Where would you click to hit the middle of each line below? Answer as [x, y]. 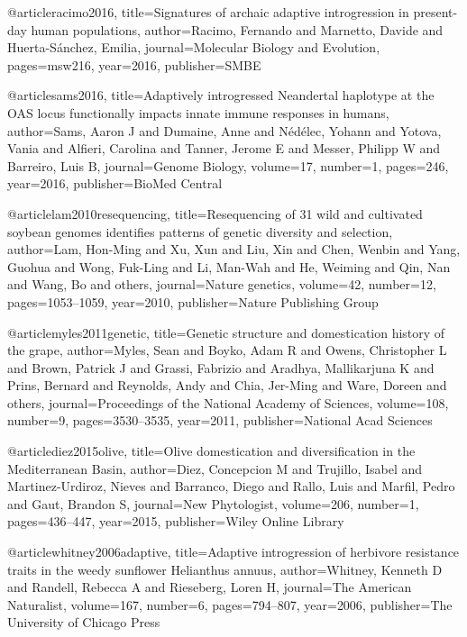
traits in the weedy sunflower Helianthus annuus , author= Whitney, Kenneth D [225, 569]
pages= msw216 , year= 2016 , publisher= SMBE [134, 64]
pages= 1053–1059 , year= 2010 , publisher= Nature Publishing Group [193, 301]
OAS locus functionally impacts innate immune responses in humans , [198, 112]
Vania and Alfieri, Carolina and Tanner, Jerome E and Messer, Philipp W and [224, 148]
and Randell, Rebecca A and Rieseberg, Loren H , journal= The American [210, 587]
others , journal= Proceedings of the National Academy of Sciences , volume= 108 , [228, 402]
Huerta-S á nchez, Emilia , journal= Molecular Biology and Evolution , [194, 47]
